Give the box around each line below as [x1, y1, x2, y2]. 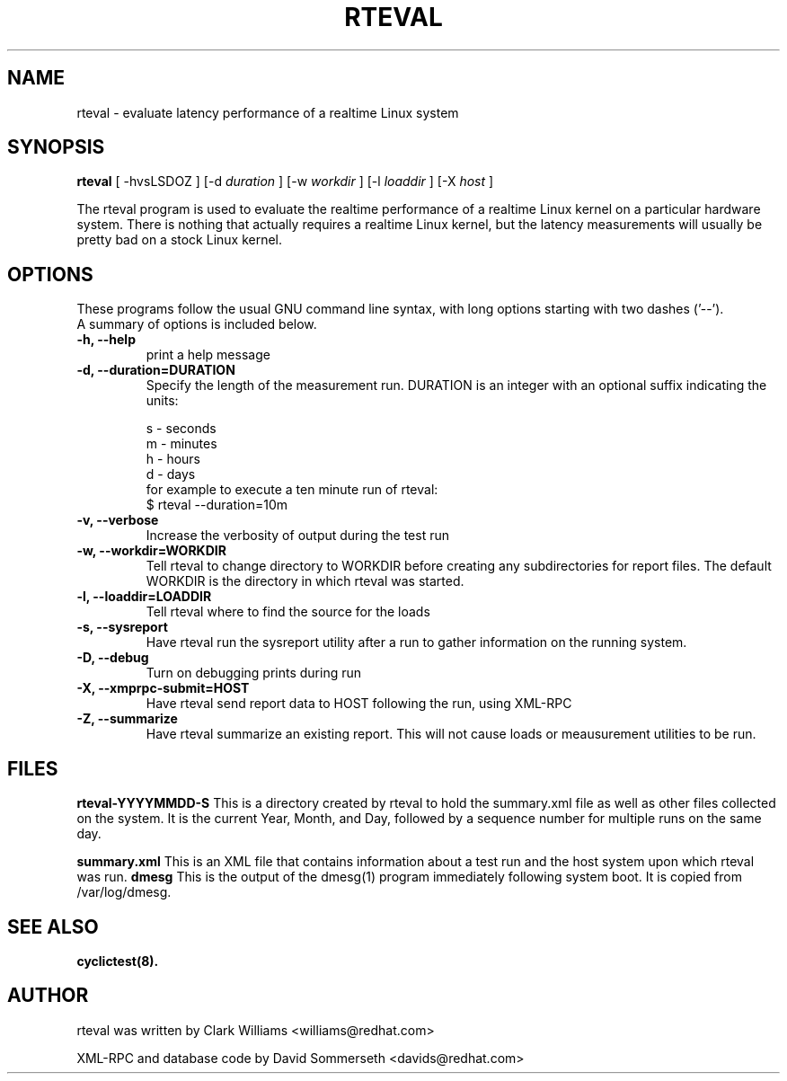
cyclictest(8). [76, 953, 159, 969]
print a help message [146, 347, 270, 363]
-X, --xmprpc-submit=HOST [76, 680, 250, 696]
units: [146, 393, 179, 409]
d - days [146, 466, 196, 483]
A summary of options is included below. [76, 316, 317, 332]
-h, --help [76, 332, 136, 348]
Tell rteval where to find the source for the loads [146, 604, 430, 620]
